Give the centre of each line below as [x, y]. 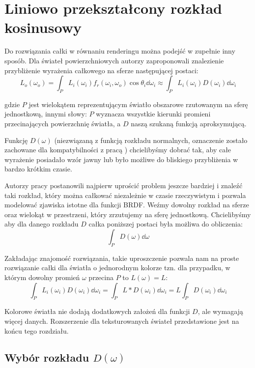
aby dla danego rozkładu [42, 224]
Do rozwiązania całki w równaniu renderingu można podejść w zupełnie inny [120, 51]
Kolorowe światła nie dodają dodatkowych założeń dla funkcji [97, 311]
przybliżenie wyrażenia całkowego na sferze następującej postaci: [101, 70]
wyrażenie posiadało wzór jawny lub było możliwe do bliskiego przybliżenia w [121, 159]
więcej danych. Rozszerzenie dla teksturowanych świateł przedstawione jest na [122, 321]
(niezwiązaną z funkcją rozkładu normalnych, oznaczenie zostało [151, 140]
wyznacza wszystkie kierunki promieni [153, 114]
